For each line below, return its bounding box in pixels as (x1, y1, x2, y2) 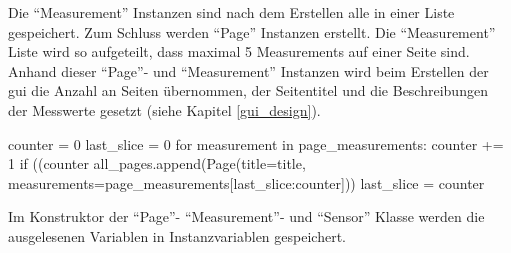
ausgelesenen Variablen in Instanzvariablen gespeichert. (8, 225, 346, 246)
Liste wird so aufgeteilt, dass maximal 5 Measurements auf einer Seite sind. (8, 41, 470, 62)
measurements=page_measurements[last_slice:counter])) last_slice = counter (8, 172, 485, 193)
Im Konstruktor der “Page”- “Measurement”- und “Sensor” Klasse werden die (8, 206, 485, 227)
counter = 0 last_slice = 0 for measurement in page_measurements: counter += (8, 133, 504, 154)
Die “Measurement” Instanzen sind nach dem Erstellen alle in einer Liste (8, 2, 455, 22)
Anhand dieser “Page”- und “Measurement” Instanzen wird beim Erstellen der (8, 60, 489, 81)
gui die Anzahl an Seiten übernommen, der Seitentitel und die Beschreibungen (8, 80, 488, 101)
